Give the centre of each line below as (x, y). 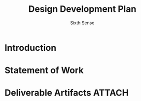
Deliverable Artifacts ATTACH (67, 93)
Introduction (31, 48)
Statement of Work (44, 70)
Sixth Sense (82, 23)
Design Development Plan (82, 9)
